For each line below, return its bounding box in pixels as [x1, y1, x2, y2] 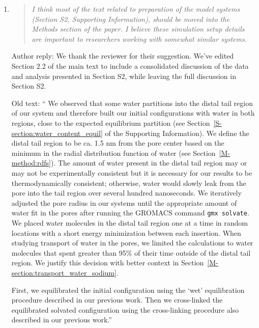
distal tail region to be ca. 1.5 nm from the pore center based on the [11, 138, 224, 148]
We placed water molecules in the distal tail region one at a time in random [11, 217, 248, 228]
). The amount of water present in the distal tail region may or [50, 157, 247, 168]
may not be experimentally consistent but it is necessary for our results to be [11, 167, 252, 178]
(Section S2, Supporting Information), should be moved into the [32, 13, 229, 24]
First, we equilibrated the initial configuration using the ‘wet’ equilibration [11, 284, 245, 295]
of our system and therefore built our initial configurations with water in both [11, 107, 255, 118]
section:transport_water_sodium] [11, 267, 117, 278]
